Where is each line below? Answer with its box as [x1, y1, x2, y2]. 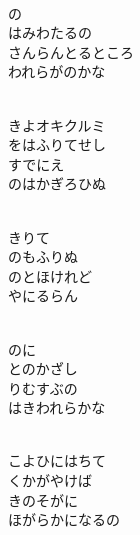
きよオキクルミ [8, 114, 106, 135]
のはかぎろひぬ [8, 173, 106, 194]
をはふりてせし [8, 134, 106, 155]
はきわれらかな [8, 397, 106, 418]
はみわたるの [8, 22, 92, 43]
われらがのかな [8, 61, 106, 82]
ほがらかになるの [8, 509, 120, 530]
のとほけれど [8, 265, 92, 286]
